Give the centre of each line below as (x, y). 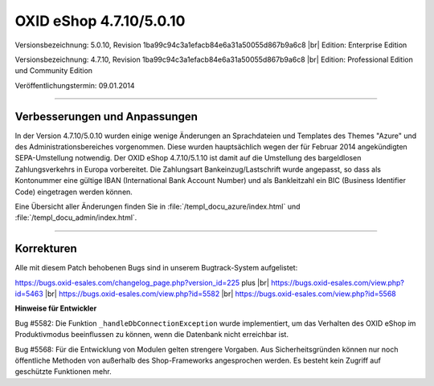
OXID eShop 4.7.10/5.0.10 (100, 21)
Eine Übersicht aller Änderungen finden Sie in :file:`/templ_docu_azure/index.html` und (158, 206)
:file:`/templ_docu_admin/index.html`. (76, 217)
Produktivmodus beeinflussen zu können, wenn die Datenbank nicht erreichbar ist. (152, 335)
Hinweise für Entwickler (56, 308)
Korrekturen (46, 249)
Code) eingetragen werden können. (74, 192)
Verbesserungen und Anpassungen (106, 116)
